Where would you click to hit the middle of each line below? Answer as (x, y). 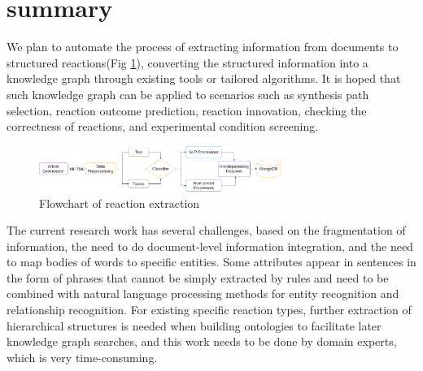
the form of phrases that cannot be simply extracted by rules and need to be (198, 277)
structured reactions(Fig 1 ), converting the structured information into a (188, 62)
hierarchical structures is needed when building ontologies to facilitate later (194, 325)
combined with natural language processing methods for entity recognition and (203, 293)
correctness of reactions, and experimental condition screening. (163, 126)
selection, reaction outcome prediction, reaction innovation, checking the (187, 110)
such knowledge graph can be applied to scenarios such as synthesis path (188, 94)
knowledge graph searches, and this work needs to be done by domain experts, (202, 341)
